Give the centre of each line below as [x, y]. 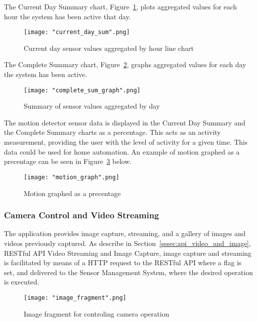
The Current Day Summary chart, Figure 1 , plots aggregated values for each [121, 6]
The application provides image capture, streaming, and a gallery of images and [125, 233]
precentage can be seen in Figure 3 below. [68, 161]
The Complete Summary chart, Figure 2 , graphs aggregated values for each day [125, 64]
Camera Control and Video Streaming [82, 215]
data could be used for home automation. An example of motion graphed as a [122, 151]
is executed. [22, 282]
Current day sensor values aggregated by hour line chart [109, 48]
